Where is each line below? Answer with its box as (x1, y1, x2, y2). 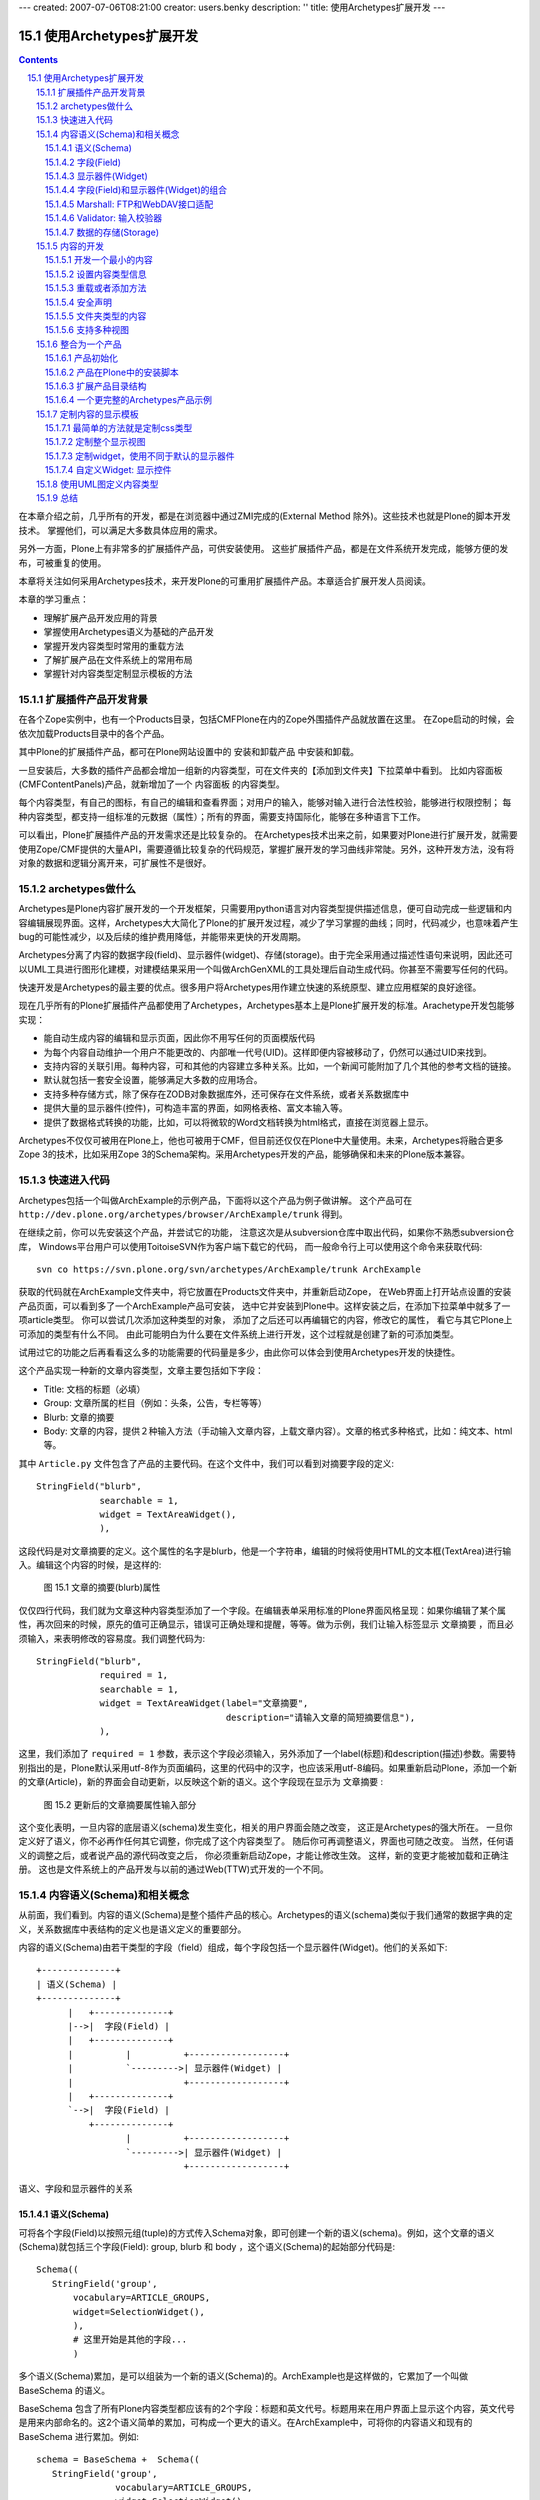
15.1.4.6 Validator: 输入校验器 (45, 212, 163, 224)
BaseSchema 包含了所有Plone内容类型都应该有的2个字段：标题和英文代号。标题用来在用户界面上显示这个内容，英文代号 (18, 2402, 515, 2414)
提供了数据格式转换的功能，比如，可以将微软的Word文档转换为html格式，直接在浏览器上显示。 (43, 1116, 434, 1128)
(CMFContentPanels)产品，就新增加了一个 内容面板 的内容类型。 (18, 778, 285, 790)
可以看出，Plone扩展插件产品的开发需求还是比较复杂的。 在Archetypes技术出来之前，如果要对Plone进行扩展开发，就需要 (18, 829, 519, 841)
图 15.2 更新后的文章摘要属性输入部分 (43, 1798, 197, 1810)
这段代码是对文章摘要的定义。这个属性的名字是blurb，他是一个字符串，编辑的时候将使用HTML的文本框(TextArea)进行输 (18, 1545, 512, 1557)
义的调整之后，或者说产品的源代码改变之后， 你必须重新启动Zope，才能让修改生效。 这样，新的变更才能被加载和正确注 (18, 1849, 509, 1861)
